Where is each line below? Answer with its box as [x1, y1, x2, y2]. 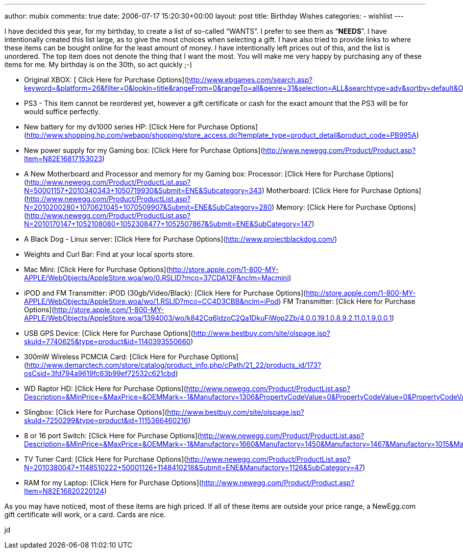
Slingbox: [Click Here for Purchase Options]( [24, 408, 168, 416]
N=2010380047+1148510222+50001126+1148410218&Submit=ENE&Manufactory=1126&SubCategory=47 [24, 463, 363, 472]
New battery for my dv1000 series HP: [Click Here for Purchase [24, 123, 228, 131]
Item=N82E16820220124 [24, 487, 104, 495]
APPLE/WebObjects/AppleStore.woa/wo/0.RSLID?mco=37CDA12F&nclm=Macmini [24, 274, 289, 282]
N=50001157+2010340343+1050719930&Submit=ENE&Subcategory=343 [24, 186, 262, 195]
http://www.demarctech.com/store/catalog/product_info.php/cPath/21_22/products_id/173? [26, 361, 321, 369]
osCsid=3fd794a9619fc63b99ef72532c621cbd [24, 369, 176, 377]
